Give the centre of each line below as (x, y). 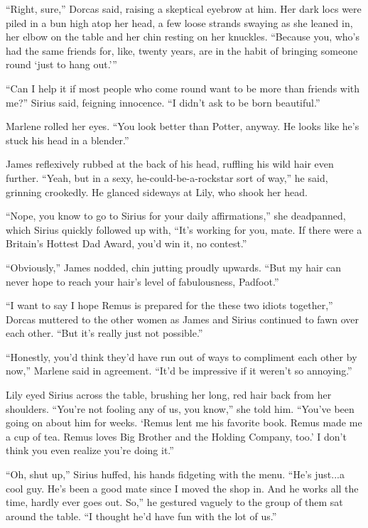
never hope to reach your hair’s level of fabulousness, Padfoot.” (142, 281)
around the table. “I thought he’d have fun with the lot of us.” (141, 516)
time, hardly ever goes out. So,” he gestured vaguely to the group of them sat (174, 502)
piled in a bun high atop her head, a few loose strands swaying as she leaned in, (179, 22)
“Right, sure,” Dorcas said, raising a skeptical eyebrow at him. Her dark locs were (184, 9)
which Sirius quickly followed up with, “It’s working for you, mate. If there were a (184, 229)
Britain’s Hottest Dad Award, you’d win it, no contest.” (126, 243)
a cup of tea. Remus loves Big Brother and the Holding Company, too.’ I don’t (176, 436)
